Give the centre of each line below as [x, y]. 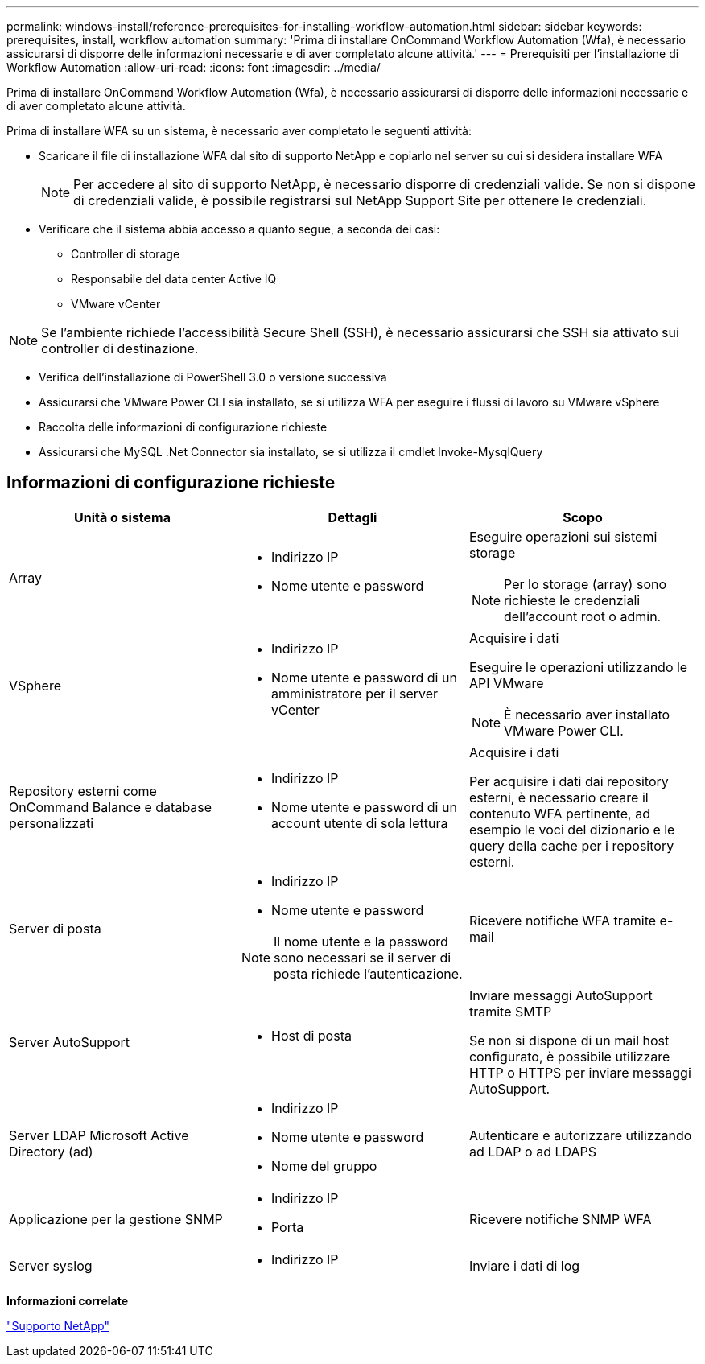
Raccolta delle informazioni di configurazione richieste [183, 427]
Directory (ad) [51, 1151]
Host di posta [311, 1035]
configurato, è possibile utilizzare [569, 1056]
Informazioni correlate [68, 1300]
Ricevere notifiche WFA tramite [563, 920]
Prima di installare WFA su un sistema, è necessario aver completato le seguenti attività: [239, 131]
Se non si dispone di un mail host [569, 1040]
